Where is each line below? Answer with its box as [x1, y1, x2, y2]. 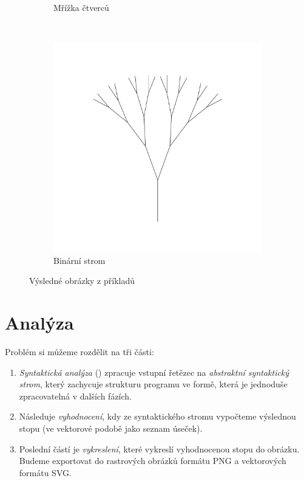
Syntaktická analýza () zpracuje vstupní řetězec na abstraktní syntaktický [19, 365, 289, 378]
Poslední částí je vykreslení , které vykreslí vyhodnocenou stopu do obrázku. [19, 442, 300, 455]
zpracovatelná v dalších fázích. [19, 389, 132, 402]
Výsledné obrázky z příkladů [29, 274, 135, 287]
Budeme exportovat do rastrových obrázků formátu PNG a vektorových [19, 454, 286, 467]
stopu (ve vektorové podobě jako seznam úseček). [19, 422, 203, 435]
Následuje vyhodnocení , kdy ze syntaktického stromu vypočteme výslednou [19, 410, 296, 423]
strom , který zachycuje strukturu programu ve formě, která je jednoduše [19, 378, 288, 390]
